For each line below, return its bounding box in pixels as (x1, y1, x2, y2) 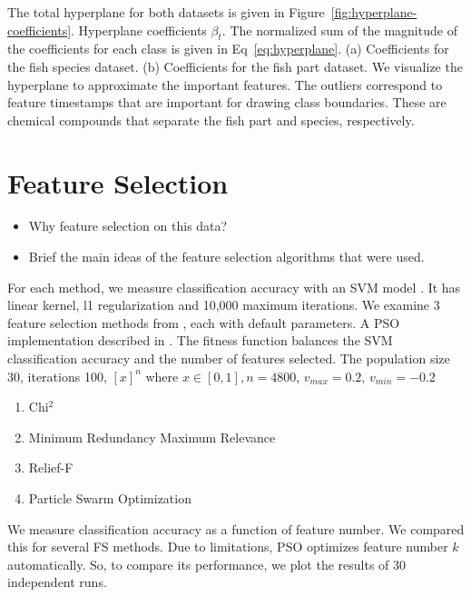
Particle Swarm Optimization (28, 489, 191, 508)
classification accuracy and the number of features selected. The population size (7, 349, 450, 368)
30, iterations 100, (7, 366, 107, 385)
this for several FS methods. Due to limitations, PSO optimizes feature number (7, 537, 448, 556)
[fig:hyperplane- (330, 3, 417, 21)
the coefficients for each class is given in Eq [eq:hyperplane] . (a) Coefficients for (7, 39, 449, 58)
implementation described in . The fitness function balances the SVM (7, 331, 393, 350)
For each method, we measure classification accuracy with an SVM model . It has (7, 277, 461, 296)
